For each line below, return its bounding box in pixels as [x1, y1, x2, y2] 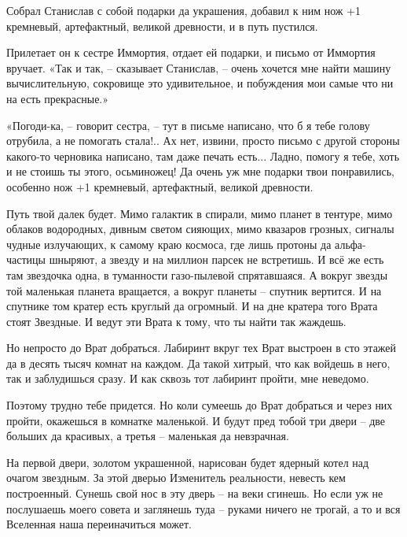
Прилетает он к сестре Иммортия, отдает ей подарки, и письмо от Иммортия [6, 44, 376, 61]
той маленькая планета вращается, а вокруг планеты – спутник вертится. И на [6, 282, 382, 298]
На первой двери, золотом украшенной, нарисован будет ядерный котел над [6, 454, 369, 470]
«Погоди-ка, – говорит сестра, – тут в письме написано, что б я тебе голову [6, 117, 370, 133]
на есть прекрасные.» [6, 90, 109, 106]
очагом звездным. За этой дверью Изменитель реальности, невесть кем [6, 469, 346, 486]
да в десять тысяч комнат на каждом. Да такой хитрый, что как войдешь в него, [6, 354, 390, 371]
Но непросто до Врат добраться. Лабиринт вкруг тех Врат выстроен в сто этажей [6, 339, 397, 356]
